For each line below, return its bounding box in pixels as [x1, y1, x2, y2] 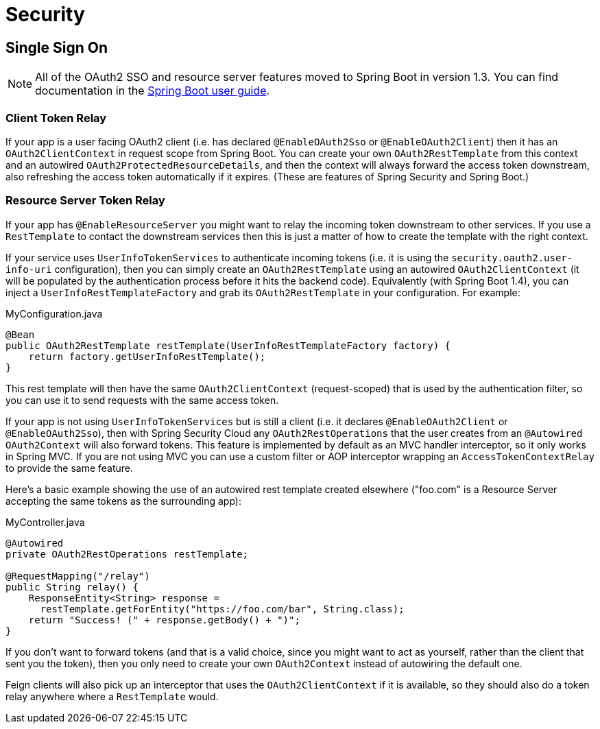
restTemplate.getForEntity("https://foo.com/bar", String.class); [40, 603, 405, 614]
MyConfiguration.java [5, 307, 103, 320]
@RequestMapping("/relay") [5, 570, 150, 582]
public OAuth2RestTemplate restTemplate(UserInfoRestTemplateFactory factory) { [5, 339, 451, 351]
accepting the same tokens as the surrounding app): [5, 494, 241, 507]
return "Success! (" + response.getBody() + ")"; [28, 614, 300, 625]
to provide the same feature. [5, 462, 134, 474]
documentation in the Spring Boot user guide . [35, 84, 270, 98]
